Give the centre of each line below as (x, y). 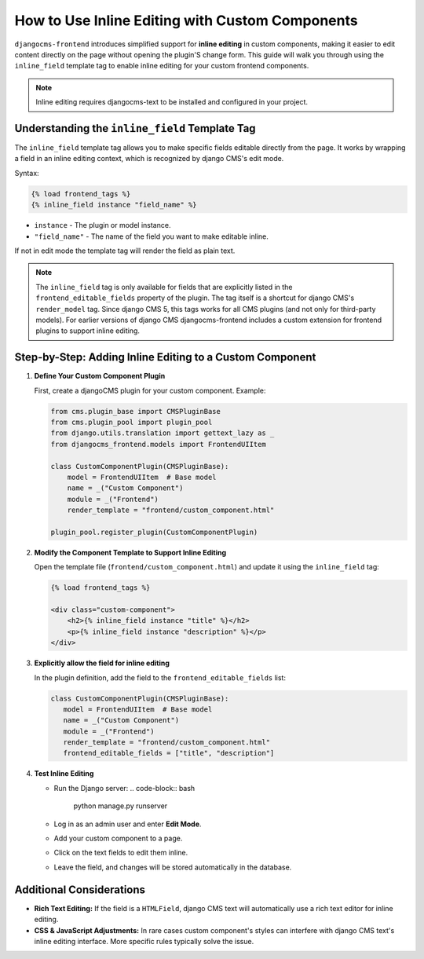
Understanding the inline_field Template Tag (135, 128)
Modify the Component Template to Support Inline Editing (130, 552)
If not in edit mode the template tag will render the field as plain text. (125, 251)
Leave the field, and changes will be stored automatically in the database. (173, 867)
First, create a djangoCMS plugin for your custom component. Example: (150, 390)
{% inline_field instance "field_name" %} (114, 205)
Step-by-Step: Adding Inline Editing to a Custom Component (165, 357)
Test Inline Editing (64, 774)
